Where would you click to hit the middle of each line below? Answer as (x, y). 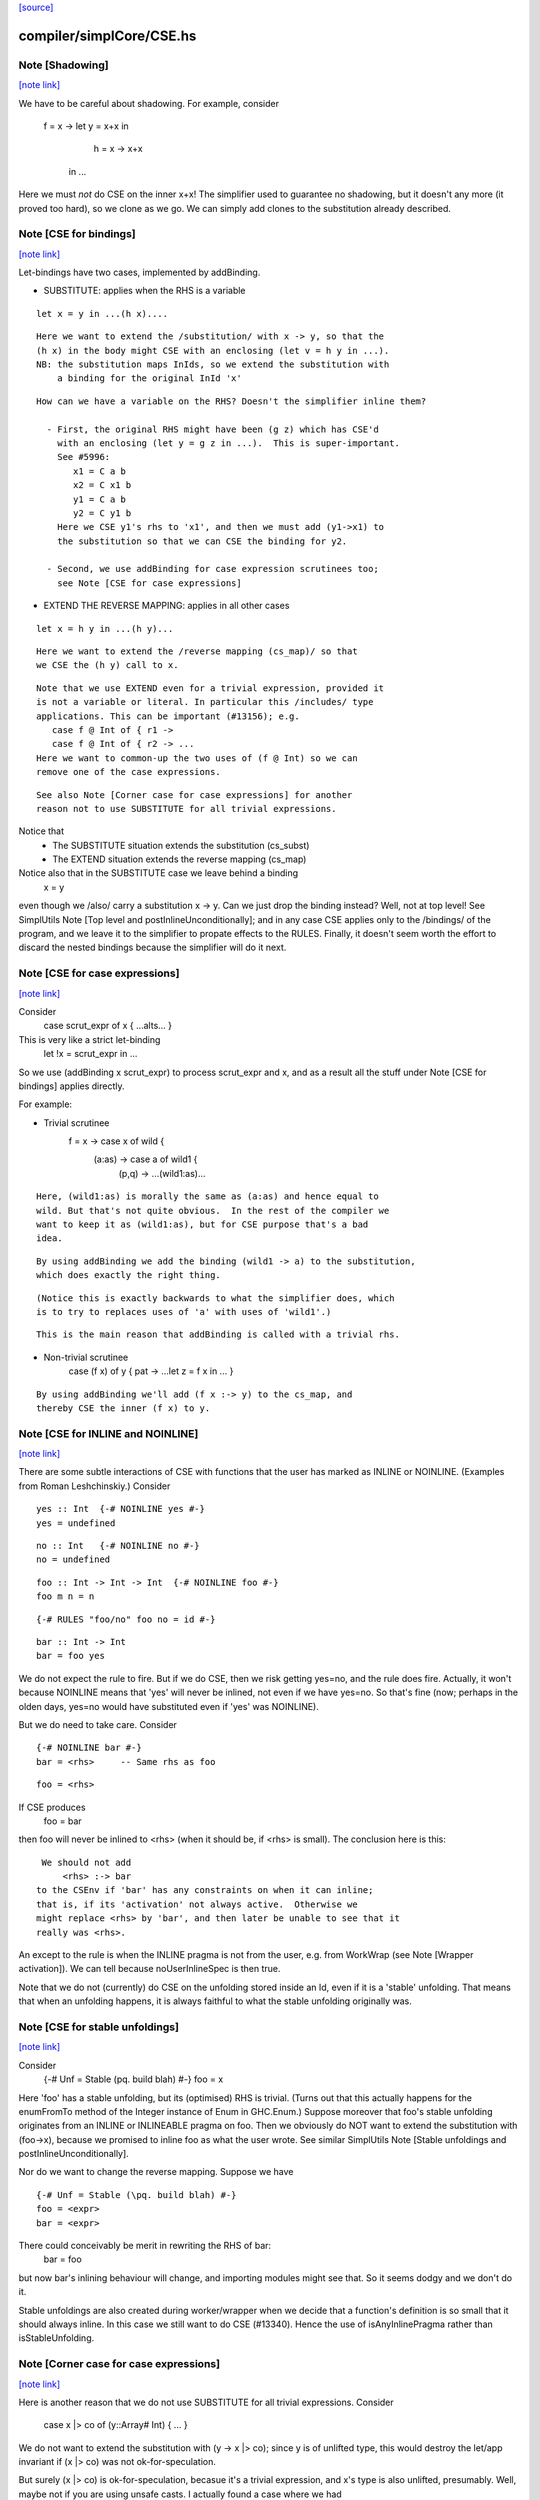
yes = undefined (76, 1523)
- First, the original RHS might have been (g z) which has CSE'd (212, 429)
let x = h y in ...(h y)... (105, 628)
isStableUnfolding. (56, 2338)
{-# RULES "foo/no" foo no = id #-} (126, 1619)
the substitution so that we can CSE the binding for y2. (202, 541)
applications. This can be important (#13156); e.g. (168, 716)
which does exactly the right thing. (129, 1275)
